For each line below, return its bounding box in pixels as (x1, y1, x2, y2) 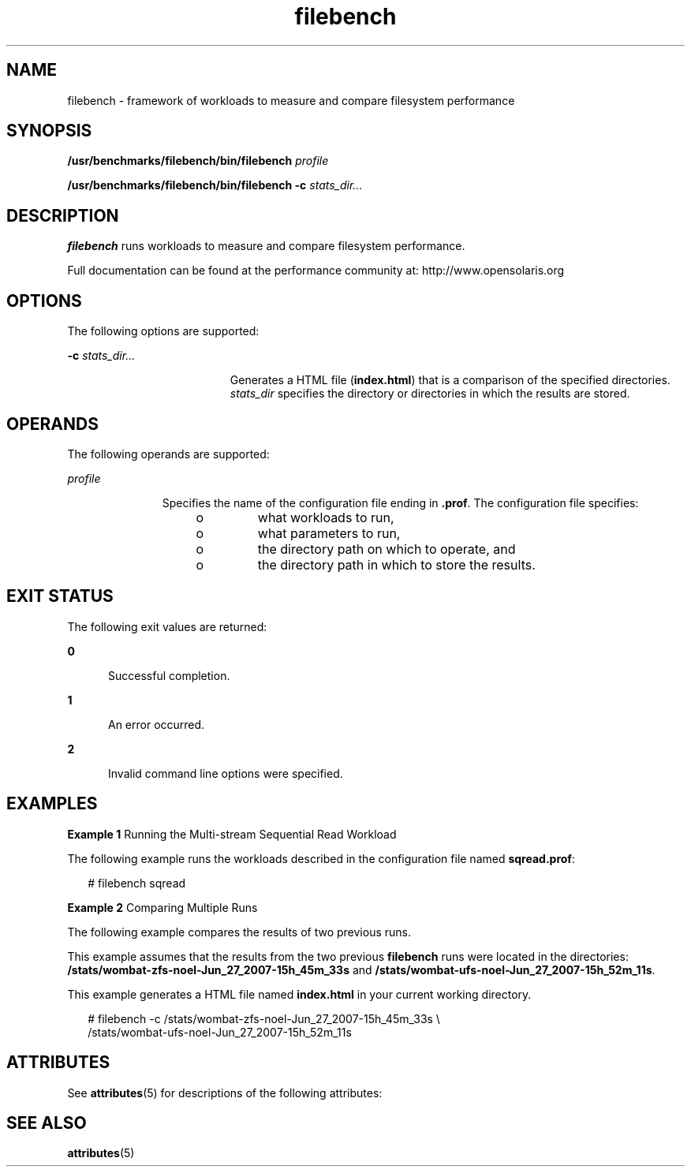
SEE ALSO (6, 1112, 87, 1133)
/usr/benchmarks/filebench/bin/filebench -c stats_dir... (67, 178, 363, 192)
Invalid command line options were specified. (108, 766, 343, 780)
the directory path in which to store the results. (257, 556, 536, 573)
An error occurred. (108, 717, 205, 731)
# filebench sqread (88, 876, 186, 890)
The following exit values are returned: (67, 619, 267, 633)
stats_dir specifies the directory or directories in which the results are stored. (230, 387, 630, 401)
